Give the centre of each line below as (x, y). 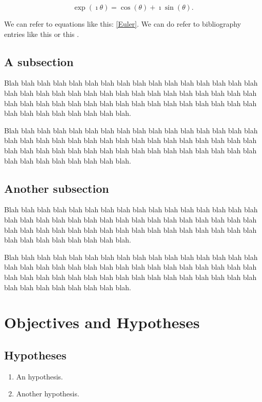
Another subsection (57, 188)
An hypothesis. (39, 376)
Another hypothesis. (48, 394)
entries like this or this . (42, 34)
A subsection (39, 61)
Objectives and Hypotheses (102, 322)
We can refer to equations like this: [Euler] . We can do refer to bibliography (123, 24)
